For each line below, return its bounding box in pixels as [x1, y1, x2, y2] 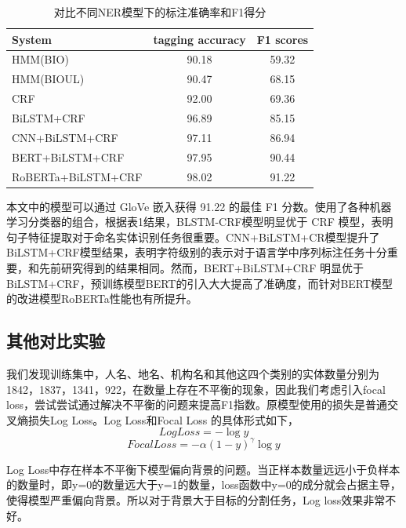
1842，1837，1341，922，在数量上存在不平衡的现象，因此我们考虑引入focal [6, 381, 386, 397]
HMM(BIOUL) [12, 71, 85, 87]
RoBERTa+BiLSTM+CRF [12, 168, 143, 184]
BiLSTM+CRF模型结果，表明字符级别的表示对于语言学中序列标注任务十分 [6, 244, 387, 260]
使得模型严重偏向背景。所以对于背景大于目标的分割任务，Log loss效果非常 [6, 492, 386, 508]
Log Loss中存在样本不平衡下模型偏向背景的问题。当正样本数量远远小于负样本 [6, 461, 401, 477]
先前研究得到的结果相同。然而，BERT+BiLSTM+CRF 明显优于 [38, 259, 364, 275]
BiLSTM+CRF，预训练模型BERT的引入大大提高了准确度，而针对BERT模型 [6, 275, 393, 291]
